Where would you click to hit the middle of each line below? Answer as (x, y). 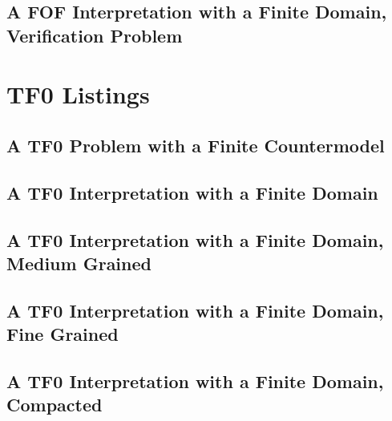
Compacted (55, 405)
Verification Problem (95, 35)
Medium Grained (79, 263)
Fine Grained (63, 334)
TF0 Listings (78, 94)
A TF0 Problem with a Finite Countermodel (196, 145)
